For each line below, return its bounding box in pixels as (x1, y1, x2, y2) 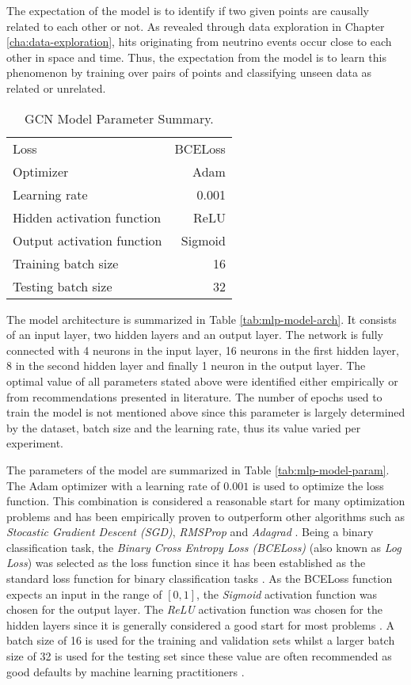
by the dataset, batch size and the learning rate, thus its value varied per (6, 419, 361, 436)
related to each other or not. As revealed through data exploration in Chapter (6, 17, 385, 34)
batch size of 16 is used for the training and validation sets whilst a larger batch (6, 632, 395, 649)
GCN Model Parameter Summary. (25, 108, 214, 127)
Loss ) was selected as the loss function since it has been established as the (6, 554, 366, 571)
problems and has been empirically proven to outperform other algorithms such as (6, 508, 405, 524)
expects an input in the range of (6, 585, 162, 602)
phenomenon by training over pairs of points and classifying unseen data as (6, 64, 372, 81)
